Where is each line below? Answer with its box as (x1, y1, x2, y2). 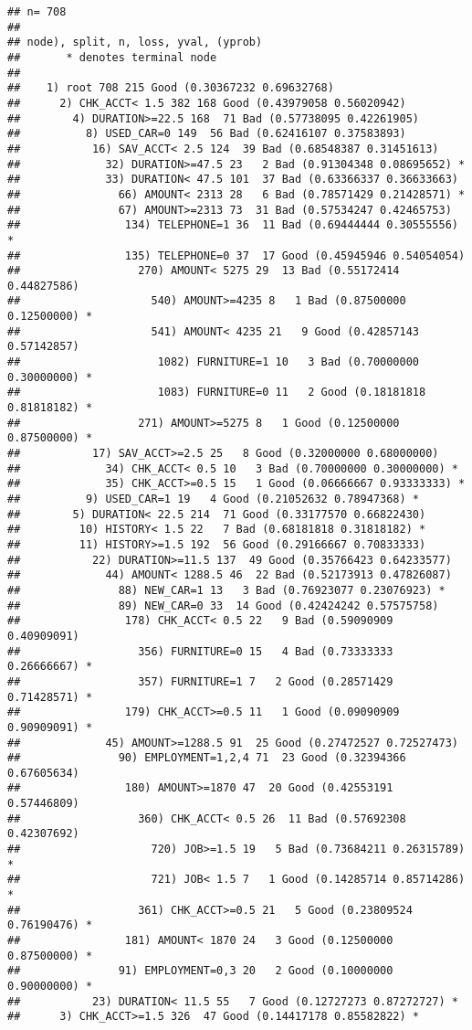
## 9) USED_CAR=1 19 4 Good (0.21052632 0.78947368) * (7, 493, 420, 505)
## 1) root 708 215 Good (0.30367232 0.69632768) (7, 81, 334, 95)
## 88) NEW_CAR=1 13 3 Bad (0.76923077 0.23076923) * (7, 583, 446, 597)
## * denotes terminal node (7, 50, 217, 64)
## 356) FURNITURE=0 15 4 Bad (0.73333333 (7, 644, 393, 658)
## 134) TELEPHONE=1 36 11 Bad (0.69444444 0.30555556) (7, 218, 458, 232)
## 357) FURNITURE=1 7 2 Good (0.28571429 (7, 674, 393, 688)
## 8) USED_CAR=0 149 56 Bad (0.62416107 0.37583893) (7, 127, 406, 141)
